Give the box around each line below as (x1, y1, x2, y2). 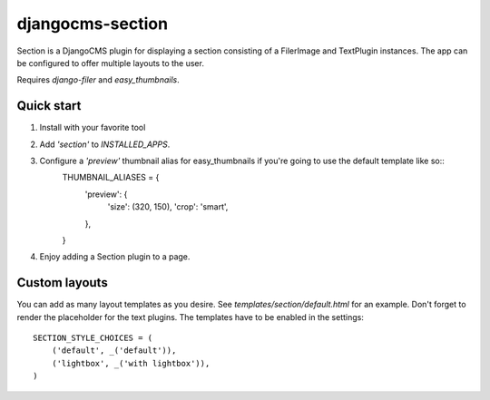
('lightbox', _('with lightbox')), (51, 358, 211, 368)
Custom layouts (16, 275, 108, 290)
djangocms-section (16, 14, 168, 34)
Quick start (16, 98, 82, 113)
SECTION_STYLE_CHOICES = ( (33, 333, 153, 344)
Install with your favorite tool (39, 122, 146, 133)
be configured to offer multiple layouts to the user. (16, 57, 204, 68)
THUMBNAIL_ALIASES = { (62, 172, 160, 183)
